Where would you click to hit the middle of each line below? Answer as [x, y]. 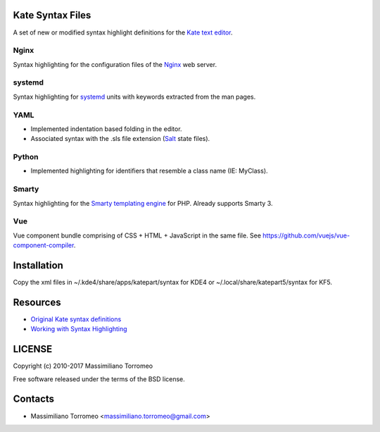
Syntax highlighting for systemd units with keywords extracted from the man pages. [134, 97]
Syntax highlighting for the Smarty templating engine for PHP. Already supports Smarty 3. [143, 203]
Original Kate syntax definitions [76, 319]
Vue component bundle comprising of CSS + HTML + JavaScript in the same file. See [137, 235]
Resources [37, 302]
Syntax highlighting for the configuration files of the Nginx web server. [115, 64]
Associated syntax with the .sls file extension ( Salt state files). [120, 139]
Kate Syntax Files [52, 15]
